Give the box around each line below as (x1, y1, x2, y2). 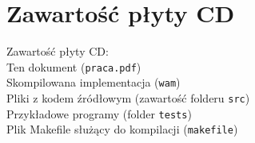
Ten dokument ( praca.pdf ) (6, 58, 141, 75)
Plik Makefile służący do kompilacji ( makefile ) (6, 121, 238, 137)
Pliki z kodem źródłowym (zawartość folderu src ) (6, 90, 250, 106)
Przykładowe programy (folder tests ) (6, 105, 192, 122)
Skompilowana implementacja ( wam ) (6, 74, 181, 91)
